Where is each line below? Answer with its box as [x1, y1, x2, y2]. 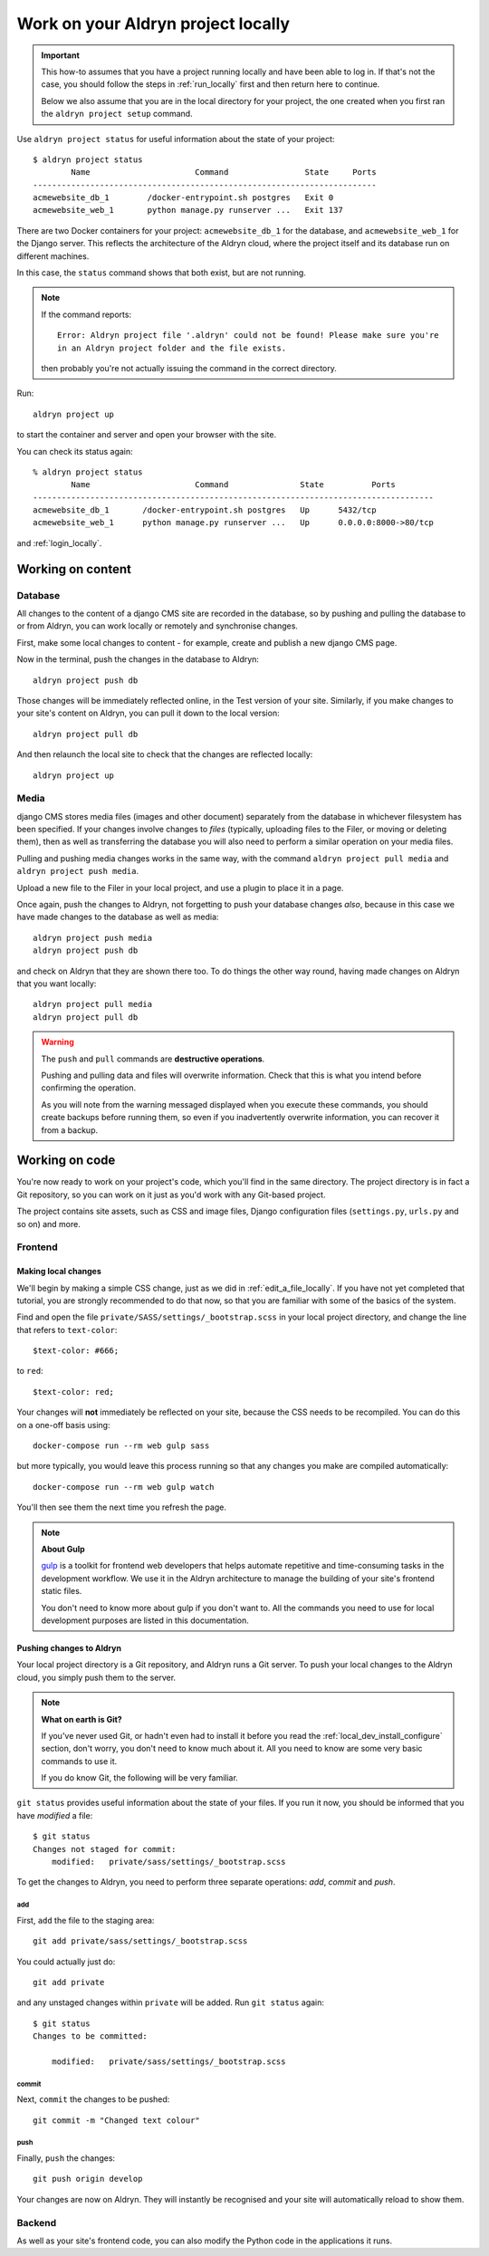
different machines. [16, 250, 90, 262]
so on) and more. [16, 1218, 81, 1229]
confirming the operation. [41, 1082, 137, 1093]
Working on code [16, 1153, 116, 1168]
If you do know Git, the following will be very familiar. [41, 1772, 239, 1783]
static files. [41, 1586, 82, 1597]
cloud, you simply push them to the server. [16, 1672, 177, 1683]
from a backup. [41, 1124, 99, 1136]
